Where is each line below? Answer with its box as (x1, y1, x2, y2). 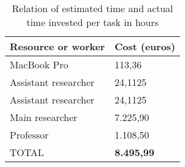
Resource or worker (10, 39, 105, 53)
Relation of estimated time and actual (12, 1, 173, 15)
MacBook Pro (10, 57, 69, 71)
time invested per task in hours (26, 15, 159, 29)
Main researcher (10, 110, 78, 124)
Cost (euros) (114, 39, 176, 53)
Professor (10, 128, 49, 142)
